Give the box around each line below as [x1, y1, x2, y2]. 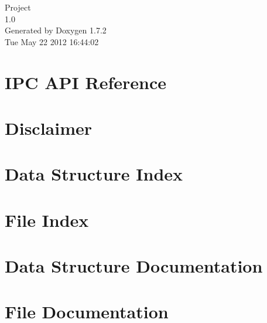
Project [5, 1, 31, 13]
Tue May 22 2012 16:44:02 [5, 35, 99, 47]
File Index [5, 208, 89, 232]
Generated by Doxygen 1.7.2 [5, 24, 107, 36]
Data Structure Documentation [5, 254, 263, 278]
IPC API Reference [5, 70, 166, 94]
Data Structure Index [5, 162, 183, 186]
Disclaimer [5, 115, 93, 140]
